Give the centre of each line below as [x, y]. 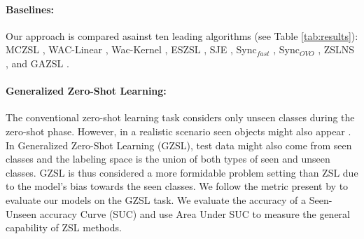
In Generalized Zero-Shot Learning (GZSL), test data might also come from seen [179, 145]
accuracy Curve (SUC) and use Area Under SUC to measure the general [195, 213]
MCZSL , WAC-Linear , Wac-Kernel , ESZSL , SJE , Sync [131, 49]
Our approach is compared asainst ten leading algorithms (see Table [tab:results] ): [182, 35]
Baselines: [30, 9]
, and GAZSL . [37, 63]
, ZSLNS [336, 49]
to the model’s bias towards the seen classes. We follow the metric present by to [177, 186]
